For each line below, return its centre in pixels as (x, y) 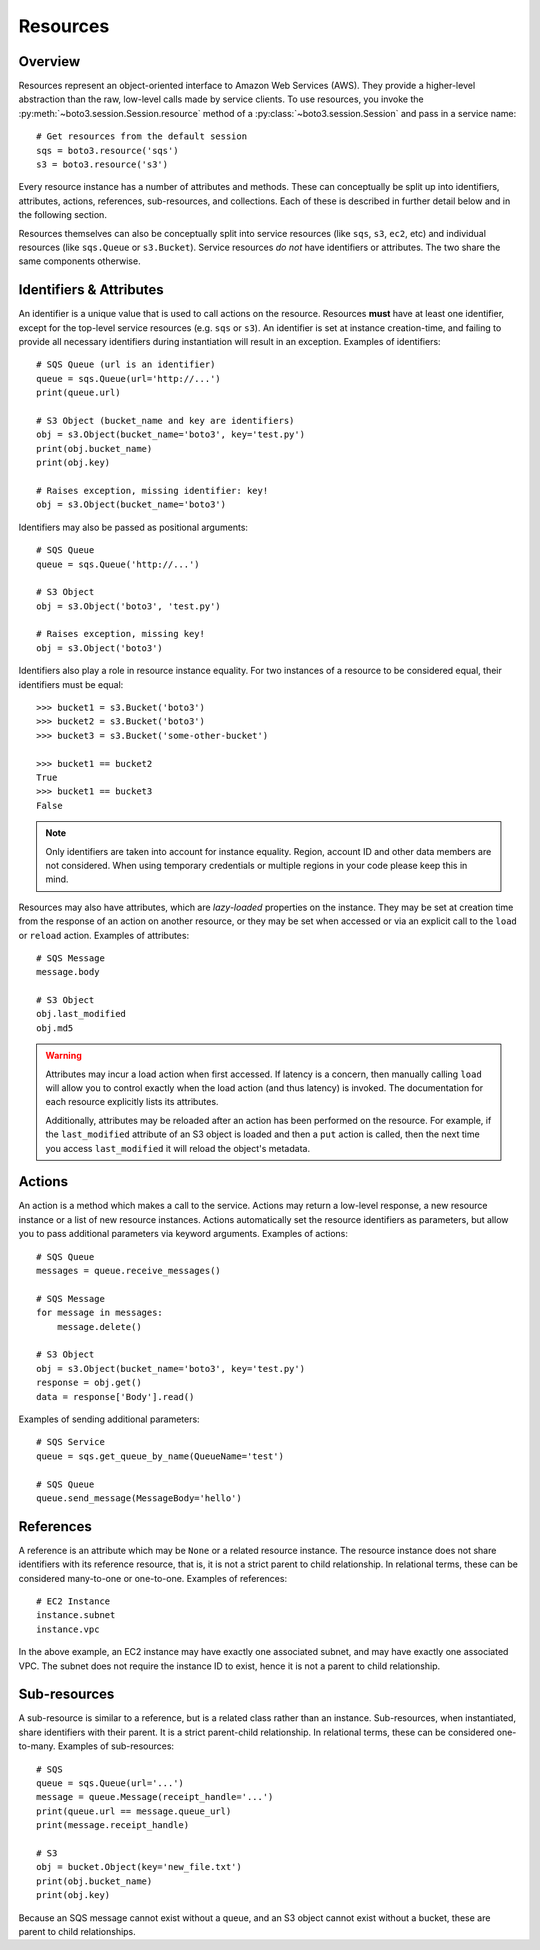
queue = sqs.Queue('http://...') (118, 564)
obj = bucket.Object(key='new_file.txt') (139, 1867)
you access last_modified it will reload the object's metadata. (177, 1148)
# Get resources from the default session (142, 136)
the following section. (62, 215)
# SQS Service (70, 1442)
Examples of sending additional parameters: (109, 1419)
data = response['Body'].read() (115, 1396)
